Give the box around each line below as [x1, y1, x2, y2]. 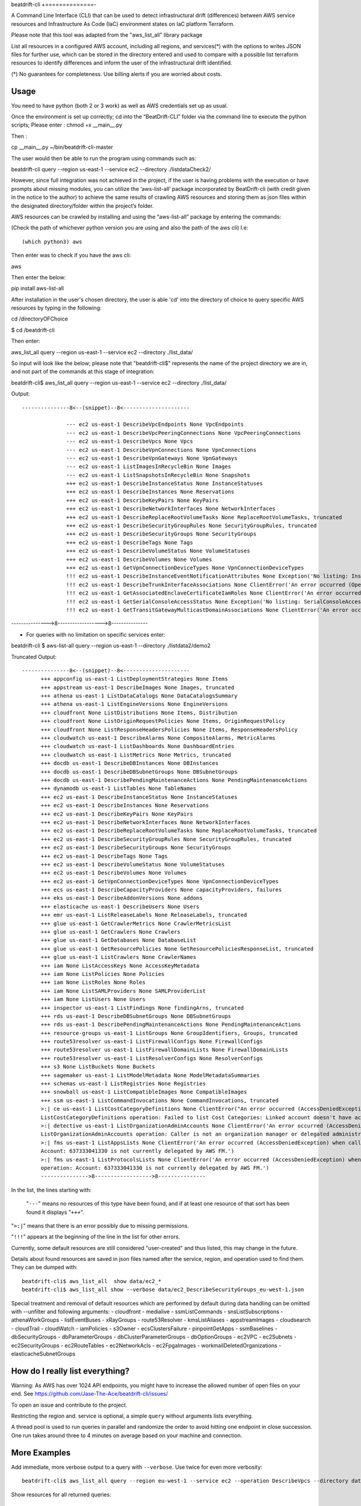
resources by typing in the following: [11, 304, 102, 311]
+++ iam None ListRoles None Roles [40, 979, 146, 986]
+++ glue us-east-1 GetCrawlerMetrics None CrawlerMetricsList [40, 920, 232, 927]
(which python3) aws [22, 238, 82, 245]
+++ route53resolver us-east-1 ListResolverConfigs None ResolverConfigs [40, 1055, 263, 1061]
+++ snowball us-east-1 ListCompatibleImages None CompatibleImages [40, 1089, 247, 1096]
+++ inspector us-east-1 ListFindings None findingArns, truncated [40, 1004, 244, 1011]
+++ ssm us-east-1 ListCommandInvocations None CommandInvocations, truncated [40, 1097, 279, 1104]
